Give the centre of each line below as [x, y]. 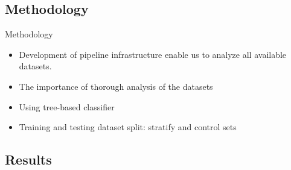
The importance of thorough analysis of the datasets [116, 86]
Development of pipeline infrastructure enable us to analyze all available [153, 54]
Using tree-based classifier [67, 106]
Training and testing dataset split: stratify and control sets [128, 127]
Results [28, 159]
